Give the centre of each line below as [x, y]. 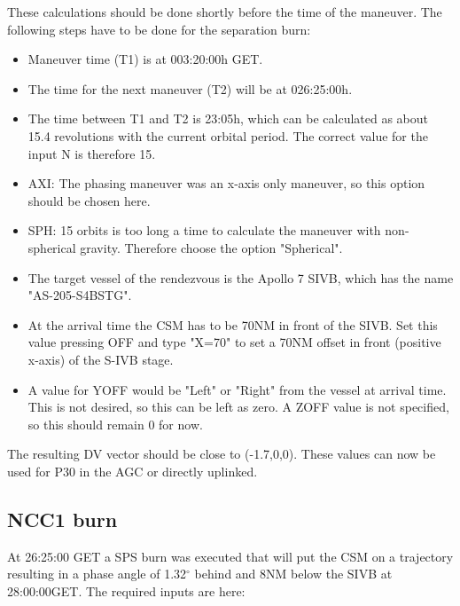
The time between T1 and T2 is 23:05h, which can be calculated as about [228, 118]
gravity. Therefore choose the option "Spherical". [211, 247]
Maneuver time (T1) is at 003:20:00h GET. [145, 59]
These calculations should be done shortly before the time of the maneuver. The [225, 12]
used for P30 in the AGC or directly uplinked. [133, 471]
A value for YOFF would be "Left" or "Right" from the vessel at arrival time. [237, 389]
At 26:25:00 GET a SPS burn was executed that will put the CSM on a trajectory [230, 556]
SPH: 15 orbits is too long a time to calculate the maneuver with [204, 230]
